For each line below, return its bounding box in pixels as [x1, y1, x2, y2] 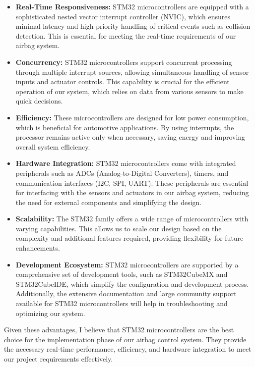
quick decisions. [15, 96, 63, 106]
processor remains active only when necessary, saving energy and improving [15, 132, 246, 142]
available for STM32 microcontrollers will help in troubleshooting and [15, 298, 228, 309]
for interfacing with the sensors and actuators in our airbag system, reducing [15, 187, 249, 198]
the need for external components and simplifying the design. [15, 197, 202, 207]
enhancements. [15, 243, 60, 253]
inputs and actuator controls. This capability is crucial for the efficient [15, 76, 230, 87]
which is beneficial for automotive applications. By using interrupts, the [15, 122, 234, 132]
